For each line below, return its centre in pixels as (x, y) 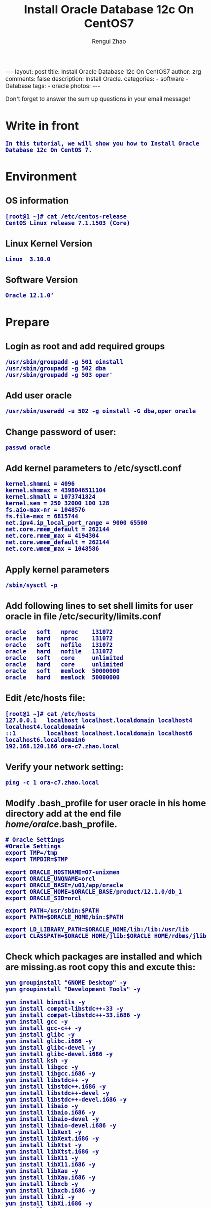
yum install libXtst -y (44, 1145)
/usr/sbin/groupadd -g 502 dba (56, 368)
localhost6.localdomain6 (45, 740)
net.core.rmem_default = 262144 (57, 529)
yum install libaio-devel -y (52, 1119)
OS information (37, 201)
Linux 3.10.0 (28, 259)
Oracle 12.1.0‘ (30, 296)
